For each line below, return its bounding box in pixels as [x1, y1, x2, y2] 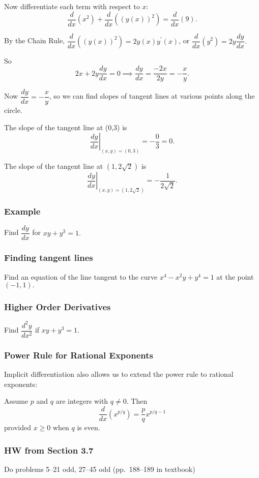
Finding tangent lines [4, 251, 93, 264]
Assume [4, 396, 28, 406]
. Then [126, 396, 148, 406]
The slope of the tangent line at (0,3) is [4, 122, 127, 132]
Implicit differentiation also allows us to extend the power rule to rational [4, 369, 234, 379]
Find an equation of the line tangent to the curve [4, 271, 158, 282]
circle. [4, 105, 22, 115]
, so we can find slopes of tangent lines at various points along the [49, 91, 255, 101]
